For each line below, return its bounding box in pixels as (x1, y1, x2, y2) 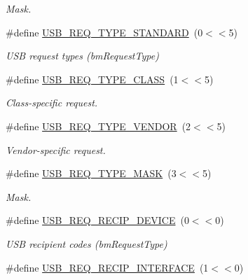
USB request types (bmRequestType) (6, 48, 159, 63)
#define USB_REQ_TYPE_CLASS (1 (6, 71, 179, 86)
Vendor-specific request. (6, 142, 106, 157)
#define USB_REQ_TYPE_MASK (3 (6, 166, 177, 181)
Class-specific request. (6, 95, 98, 110)
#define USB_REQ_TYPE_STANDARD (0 (6, 24, 203, 39)
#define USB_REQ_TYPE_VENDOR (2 (6, 118, 191, 133)
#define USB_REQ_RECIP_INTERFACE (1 (6, 260, 209, 274)
